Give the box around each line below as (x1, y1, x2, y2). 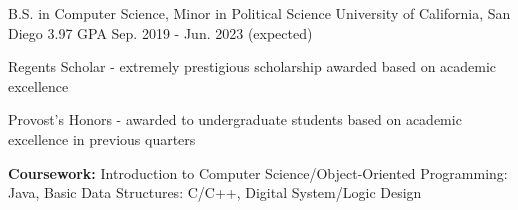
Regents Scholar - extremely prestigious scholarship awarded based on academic (8, 56, 497, 77)
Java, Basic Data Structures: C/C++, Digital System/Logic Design (8, 182, 422, 203)
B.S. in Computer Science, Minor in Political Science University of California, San (8, 3, 511, 23)
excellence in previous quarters (8, 128, 196, 149)
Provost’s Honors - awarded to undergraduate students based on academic (8, 109, 462, 130)
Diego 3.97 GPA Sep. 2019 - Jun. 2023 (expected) (8, 22, 313, 43)
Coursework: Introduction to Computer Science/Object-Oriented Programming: (8, 162, 508, 183)
